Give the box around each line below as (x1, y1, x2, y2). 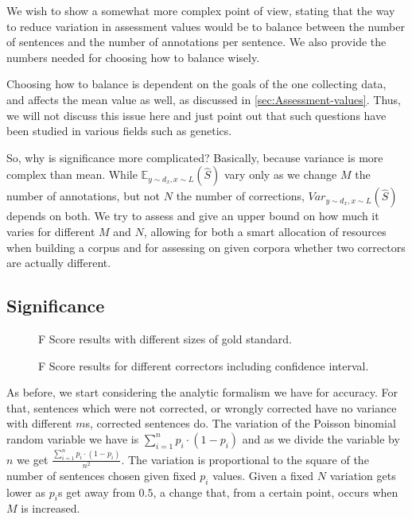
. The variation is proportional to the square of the (121, 451, 369, 467)
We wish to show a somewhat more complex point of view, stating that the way (6, 2, 395, 18)
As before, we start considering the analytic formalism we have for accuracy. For (6, 384, 398, 401)
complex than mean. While (6, 166, 138, 183)
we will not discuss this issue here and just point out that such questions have (6, 107, 387, 123)
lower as (6, 483, 46, 500)
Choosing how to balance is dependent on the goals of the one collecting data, (6, 76, 387, 92)
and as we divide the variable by (242, 430, 400, 447)
